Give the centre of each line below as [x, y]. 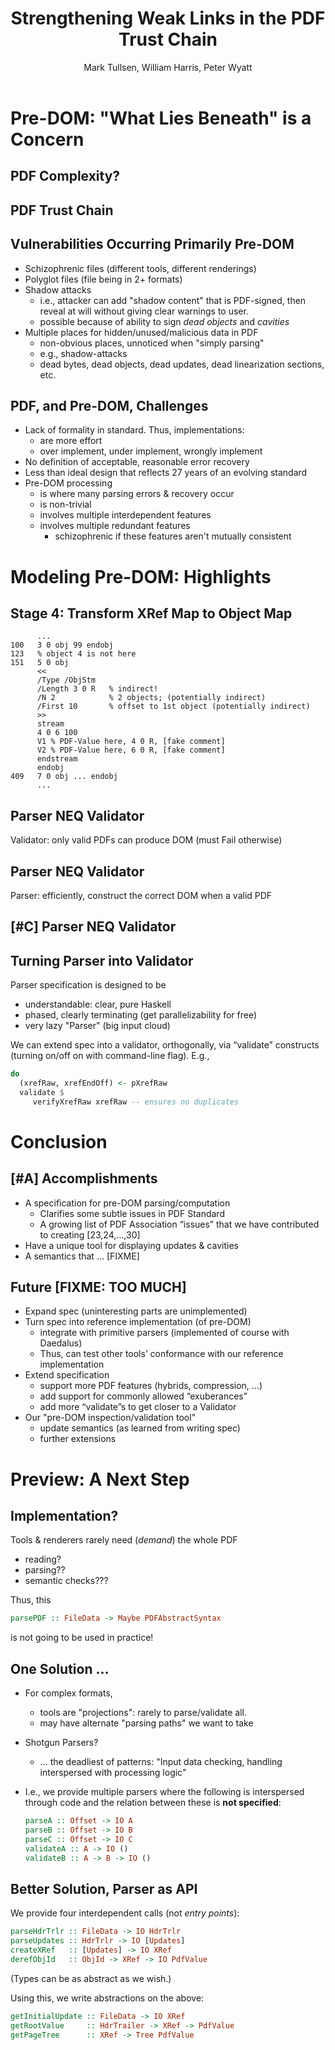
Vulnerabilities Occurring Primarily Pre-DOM [152, 244]
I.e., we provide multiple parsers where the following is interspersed [164, 1792]
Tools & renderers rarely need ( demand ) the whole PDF [124, 1540]
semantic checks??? [66, 1581]
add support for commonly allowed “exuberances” [143, 1396]
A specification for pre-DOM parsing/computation [127, 1203]
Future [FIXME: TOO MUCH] [98, 1287]
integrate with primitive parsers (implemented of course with [164, 1333]
